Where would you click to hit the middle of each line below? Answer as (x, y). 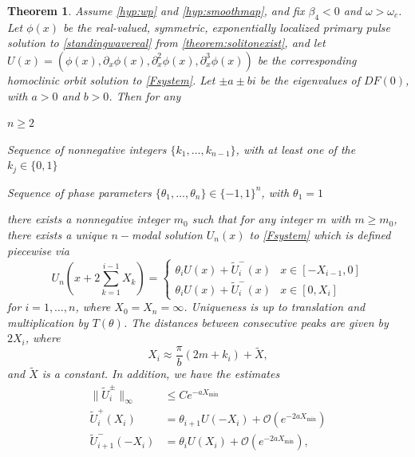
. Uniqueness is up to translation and (275, 307)
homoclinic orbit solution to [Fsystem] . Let (111, 79)
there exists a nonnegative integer (89, 219)
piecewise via (39, 250)
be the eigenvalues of (310, 79)
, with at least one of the (296, 149)
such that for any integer (252, 219)
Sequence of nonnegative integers (87, 149)
